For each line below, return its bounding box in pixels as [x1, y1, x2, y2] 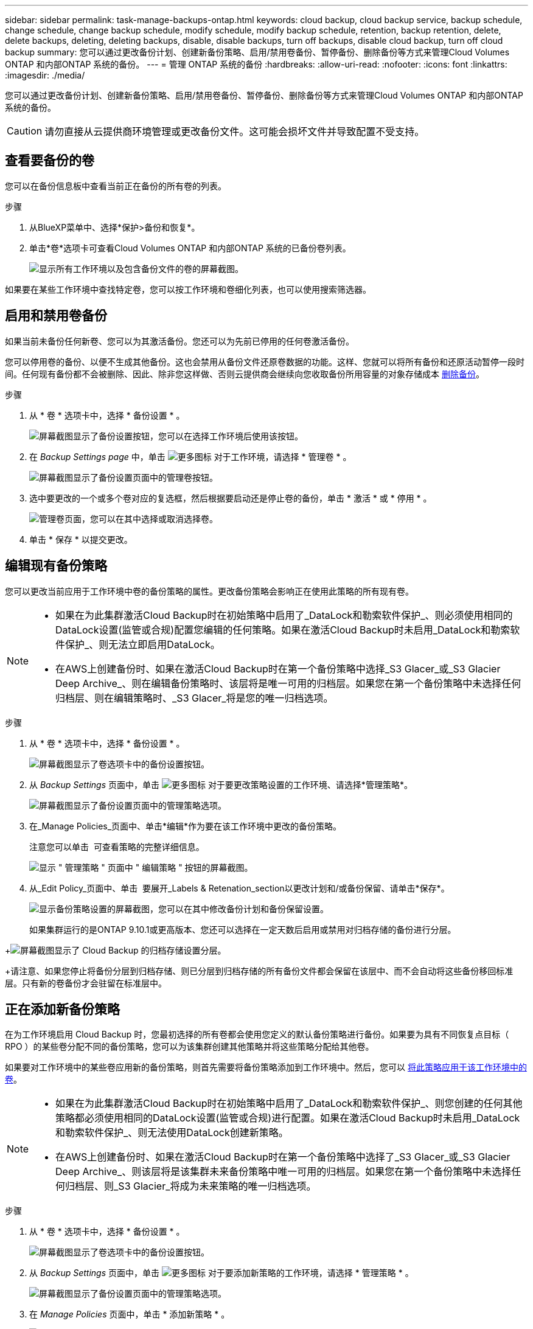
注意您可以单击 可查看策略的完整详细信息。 [29, 841, 204, 852]
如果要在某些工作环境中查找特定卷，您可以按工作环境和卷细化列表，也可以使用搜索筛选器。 [5, 284, 371, 295]
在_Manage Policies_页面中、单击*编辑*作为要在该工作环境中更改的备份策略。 [29, 820, 342, 831]
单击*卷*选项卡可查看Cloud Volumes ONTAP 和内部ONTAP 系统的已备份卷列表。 [29, 242, 351, 253]
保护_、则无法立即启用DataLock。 [65, 638, 220, 651]
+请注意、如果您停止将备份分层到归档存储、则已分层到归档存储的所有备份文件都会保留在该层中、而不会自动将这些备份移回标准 [5, 965, 514, 976]
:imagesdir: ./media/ [5, 70, 85, 80]
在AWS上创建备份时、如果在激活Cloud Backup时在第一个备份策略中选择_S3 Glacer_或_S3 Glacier [55, 662, 501, 675]
